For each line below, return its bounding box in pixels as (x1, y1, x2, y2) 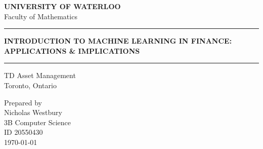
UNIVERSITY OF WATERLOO (4, 1, 121, 11)
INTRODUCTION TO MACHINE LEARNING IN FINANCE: (4, 35, 232, 46)
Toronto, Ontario (4, 80, 57, 90)
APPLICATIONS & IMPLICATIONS (4, 45, 140, 56)
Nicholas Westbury (4, 107, 62, 118)
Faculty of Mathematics (4, 11, 77, 21)
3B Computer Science (4, 117, 71, 127)
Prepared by (4, 97, 42, 107)
